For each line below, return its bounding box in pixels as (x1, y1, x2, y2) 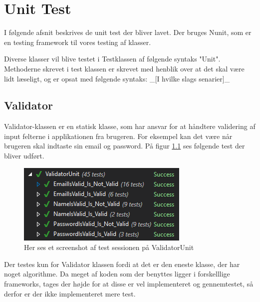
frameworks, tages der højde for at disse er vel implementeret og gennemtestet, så (4, 278, 254, 289)
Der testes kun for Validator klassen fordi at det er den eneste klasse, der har (4, 258, 240, 269)
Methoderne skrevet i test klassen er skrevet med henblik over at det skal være (4, 63, 245, 73)
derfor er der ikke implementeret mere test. (4, 288, 136, 298)
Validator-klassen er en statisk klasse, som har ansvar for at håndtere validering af (4, 121, 256, 131)
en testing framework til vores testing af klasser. (4, 36, 151, 47)
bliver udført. (4, 150, 44, 161)
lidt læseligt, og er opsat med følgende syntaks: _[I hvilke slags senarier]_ (4, 73, 230, 83)
